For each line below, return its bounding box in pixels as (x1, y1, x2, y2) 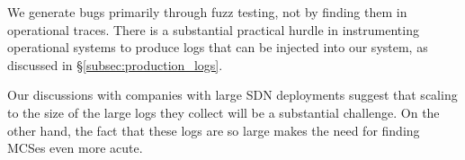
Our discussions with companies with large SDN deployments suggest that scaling (7, 85, 458, 104)
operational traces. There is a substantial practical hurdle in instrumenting (7, 20, 419, 39)
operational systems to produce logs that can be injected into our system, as (7, 38, 428, 57)
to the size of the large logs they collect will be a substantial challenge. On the (7, 102, 440, 121)
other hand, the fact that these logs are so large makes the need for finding (7, 120, 420, 139)
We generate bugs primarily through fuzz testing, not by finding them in (7, 3, 407, 21)
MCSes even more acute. (7, 138, 143, 157)
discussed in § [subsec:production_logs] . (7, 55, 223, 74)
